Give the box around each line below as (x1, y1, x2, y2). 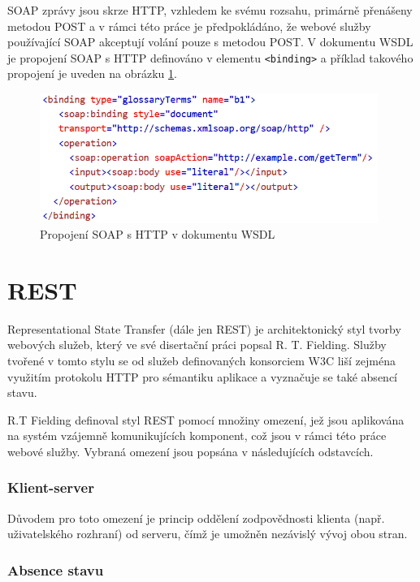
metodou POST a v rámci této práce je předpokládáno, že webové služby (7, 17, 371, 34)
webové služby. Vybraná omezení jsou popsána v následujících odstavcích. (7, 442, 374, 459)
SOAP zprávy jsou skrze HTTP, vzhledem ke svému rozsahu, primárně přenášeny (7, 2, 413, 18)
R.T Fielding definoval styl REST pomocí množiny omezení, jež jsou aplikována (7, 411, 405, 428)
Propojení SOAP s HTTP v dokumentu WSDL (40, 226, 275, 243)
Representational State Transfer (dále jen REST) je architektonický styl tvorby (7, 320, 401, 337)
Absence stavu (7, 559, 104, 580)
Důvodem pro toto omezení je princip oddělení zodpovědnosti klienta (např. (7, 509, 385, 526)
